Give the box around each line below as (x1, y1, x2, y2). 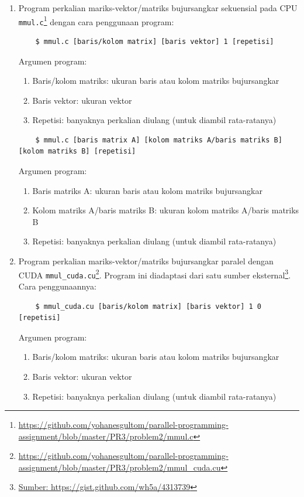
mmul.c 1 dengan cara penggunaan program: (18, 13, 174, 28)
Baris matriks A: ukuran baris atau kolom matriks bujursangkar (32, 184, 262, 196)
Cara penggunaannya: (18, 280, 96, 292)
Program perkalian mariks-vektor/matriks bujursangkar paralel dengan (18, 255, 274, 267)
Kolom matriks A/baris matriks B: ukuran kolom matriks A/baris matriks (32, 204, 299, 216)
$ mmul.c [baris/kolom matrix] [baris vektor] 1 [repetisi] (35, 37, 274, 46)
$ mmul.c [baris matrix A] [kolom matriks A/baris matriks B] (35, 135, 282, 144)
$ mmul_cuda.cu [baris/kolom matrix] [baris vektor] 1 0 (35, 302, 262, 311)
